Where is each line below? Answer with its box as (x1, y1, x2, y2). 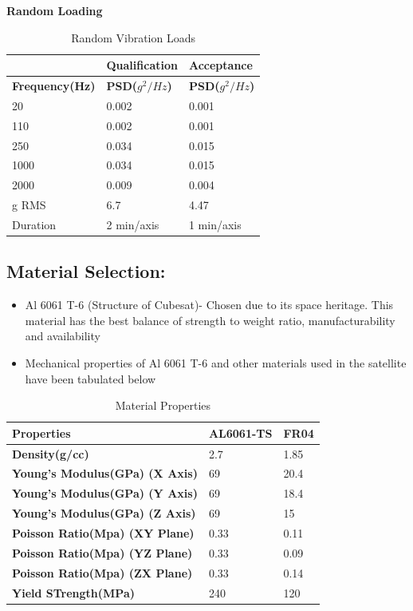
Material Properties (115, 397, 211, 414)
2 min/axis (106, 216, 159, 232)
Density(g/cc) (12, 445, 89, 462)
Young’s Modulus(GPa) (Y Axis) (12, 485, 198, 502)
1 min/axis (188, 216, 242, 232)
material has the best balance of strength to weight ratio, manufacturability (25, 311, 395, 328)
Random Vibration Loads (71, 29, 195, 46)
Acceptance (188, 57, 253, 73)
